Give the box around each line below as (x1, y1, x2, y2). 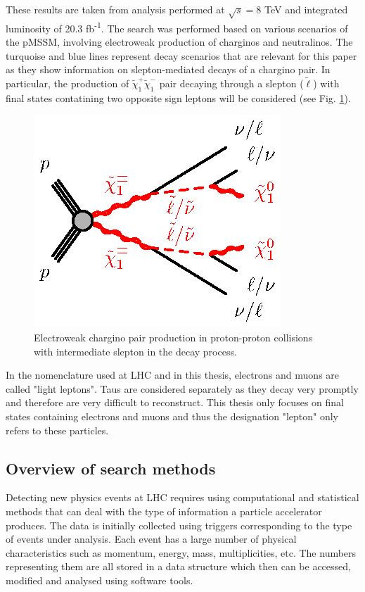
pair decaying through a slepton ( (159, 76, 304, 91)
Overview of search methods (6, 457, 216, 479)
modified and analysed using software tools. (6, 572, 193, 587)
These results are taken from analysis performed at (6, 2, 225, 16)
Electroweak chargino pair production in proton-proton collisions (34, 330, 313, 344)
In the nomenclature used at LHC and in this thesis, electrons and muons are (6, 367, 340, 382)
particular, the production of (6, 76, 129, 91)
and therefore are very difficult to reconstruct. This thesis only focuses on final (6, 395, 344, 410)
